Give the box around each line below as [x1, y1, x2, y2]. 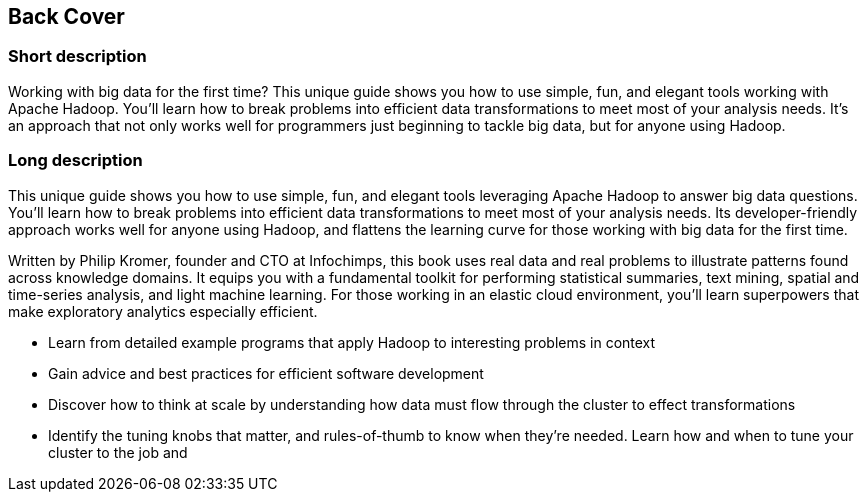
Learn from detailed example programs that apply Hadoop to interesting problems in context [48, 333, 656, 351]
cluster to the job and [48, 443, 188, 461]
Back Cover [8, 4, 125, 29]
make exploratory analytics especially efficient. [8, 302, 318, 320]
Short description [8, 46, 147, 67]
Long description [8, 150, 143, 171]
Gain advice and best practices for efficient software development [48, 364, 484, 382]
